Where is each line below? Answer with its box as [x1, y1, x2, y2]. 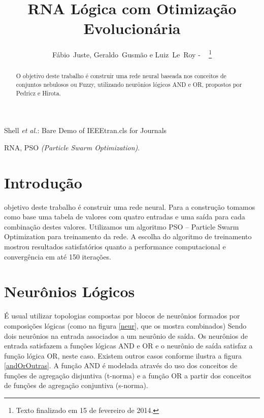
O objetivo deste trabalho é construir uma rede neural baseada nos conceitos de [16, 72, 226, 80]
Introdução [4, 172, 82, 192]
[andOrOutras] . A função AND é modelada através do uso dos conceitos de [4, 360, 238, 371]
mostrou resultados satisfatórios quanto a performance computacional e [4, 241, 226, 252]
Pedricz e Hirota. [16, 88, 61, 97]
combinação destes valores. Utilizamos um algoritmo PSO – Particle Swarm [4, 221, 239, 232]
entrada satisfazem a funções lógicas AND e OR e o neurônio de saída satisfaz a [4, 340, 253, 351]
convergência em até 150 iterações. [4, 251, 111, 262]
